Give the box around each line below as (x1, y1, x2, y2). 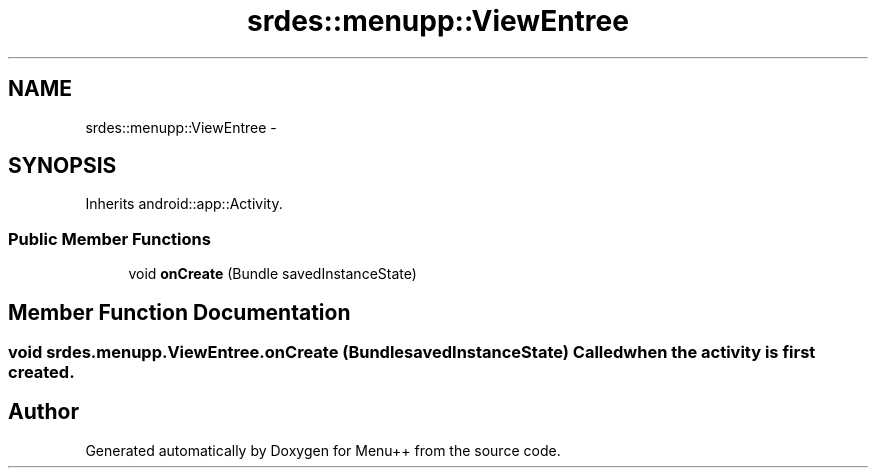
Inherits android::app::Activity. (85, 195, 283, 213)
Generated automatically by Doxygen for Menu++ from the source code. (85, 441, 561, 459)
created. (8, 362, 75, 383)
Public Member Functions (8, 228, 211, 249)
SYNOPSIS (8, 153, 117, 179)
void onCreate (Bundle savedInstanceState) (128, 265, 417, 283)
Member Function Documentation (8, 299, 351, 325)
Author (8, 399, 79, 425)
